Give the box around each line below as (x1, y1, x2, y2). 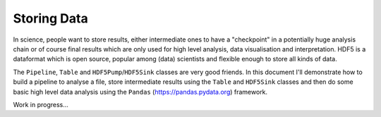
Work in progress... (13, 100, 68, 109)
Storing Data (13, 11, 88, 26)
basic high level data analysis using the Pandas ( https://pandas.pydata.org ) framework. (13, 87, 268, 96)
